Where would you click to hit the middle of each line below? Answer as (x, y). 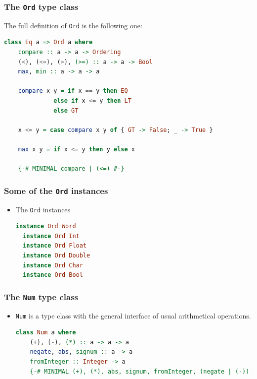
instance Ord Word (46, 226)
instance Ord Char (53, 265)
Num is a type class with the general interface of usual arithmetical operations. (133, 315)
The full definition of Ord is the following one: (73, 25)
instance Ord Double (57, 255)
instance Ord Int (51, 236)
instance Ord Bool (53, 275)
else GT (66, 110)
